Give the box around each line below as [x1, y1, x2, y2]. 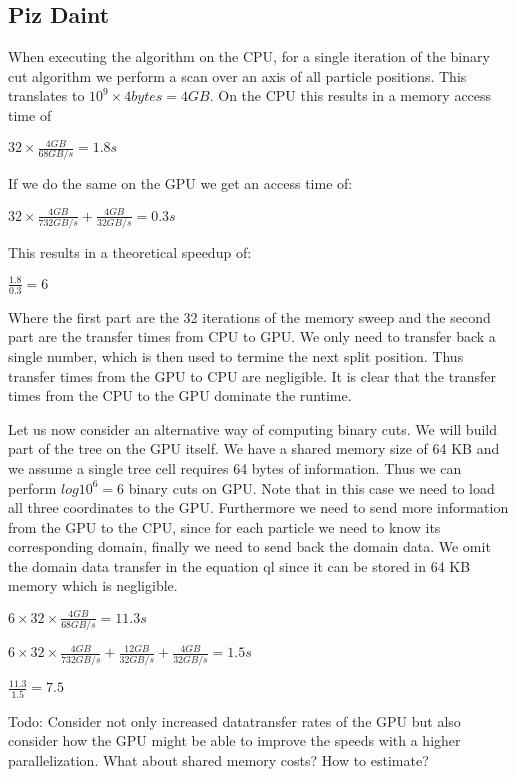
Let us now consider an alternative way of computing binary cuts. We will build [8, 418, 498, 439]
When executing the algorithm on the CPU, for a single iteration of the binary [8, 46, 490, 67]
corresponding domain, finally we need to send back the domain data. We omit [8, 536, 491, 557]
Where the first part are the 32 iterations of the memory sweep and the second [8, 306, 491, 327]
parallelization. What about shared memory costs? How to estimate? [8, 749, 429, 770]
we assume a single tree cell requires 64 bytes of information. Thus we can [8, 457, 462, 478]
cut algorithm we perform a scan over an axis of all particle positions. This [8, 65, 467, 86]
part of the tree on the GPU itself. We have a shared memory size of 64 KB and [8, 438, 500, 459]
